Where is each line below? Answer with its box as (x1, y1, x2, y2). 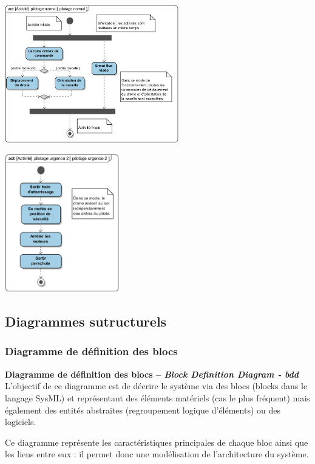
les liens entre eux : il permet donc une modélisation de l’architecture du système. (5, 448, 309, 460)
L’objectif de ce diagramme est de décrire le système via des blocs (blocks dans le (5, 379, 308, 392)
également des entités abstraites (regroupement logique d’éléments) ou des (5, 403, 280, 416)
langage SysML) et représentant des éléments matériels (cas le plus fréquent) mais (5, 391, 310, 404)
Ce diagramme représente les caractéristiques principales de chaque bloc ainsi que (5, 435, 308, 448)
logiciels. (5, 415, 36, 428)
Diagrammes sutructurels (5, 312, 167, 331)
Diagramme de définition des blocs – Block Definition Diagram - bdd (5, 367, 299, 380)
